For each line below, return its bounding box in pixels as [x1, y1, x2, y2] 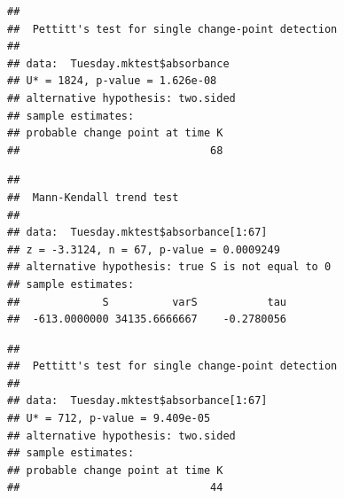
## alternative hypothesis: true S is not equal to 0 [7, 261, 332, 274]
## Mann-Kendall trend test [7, 191, 179, 204]
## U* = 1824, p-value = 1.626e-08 [7, 74, 217, 88]
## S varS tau [7, 295, 286, 308]
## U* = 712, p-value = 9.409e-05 [7, 412, 211, 425]
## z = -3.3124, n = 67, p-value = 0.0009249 [7, 243, 280, 256]
